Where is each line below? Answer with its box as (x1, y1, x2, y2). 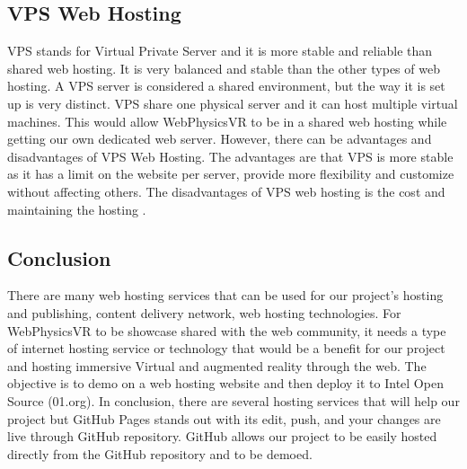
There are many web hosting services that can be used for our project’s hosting (7, 286, 444, 305)
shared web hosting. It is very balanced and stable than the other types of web (7, 58, 440, 77)
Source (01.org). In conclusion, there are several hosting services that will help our (7, 391, 460, 410)
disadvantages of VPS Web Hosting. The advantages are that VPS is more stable (7, 146, 454, 165)
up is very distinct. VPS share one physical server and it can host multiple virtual (7, 93, 458, 112)
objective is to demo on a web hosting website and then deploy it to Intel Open (7, 374, 444, 393)
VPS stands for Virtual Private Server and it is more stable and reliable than (7, 41, 433, 60)
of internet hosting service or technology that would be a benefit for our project (7, 339, 445, 358)
